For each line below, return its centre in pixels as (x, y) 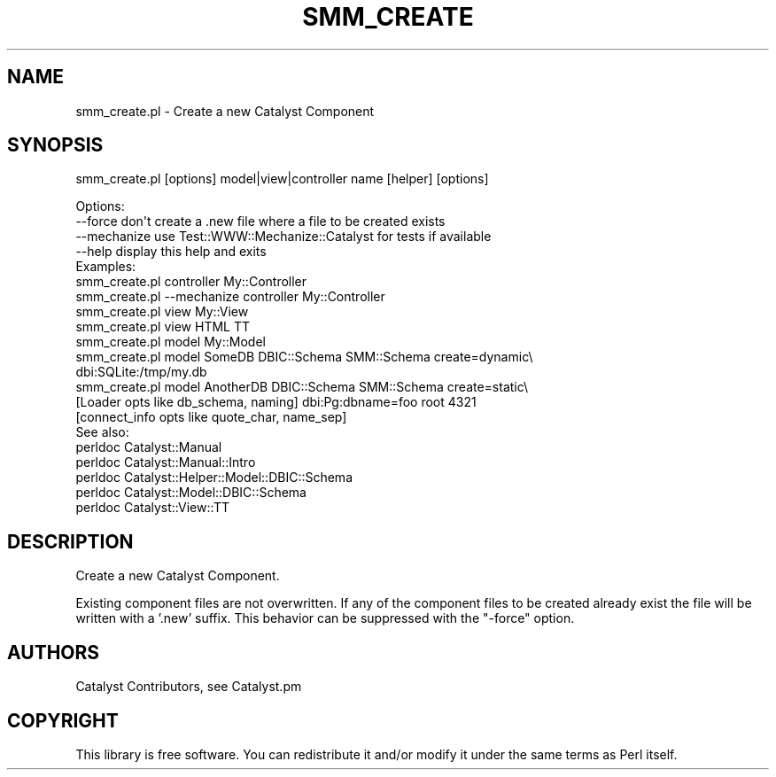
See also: (102, 432)
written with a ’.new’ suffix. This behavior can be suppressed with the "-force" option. (325, 618)
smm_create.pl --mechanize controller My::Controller (230, 297)
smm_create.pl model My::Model (171, 342)
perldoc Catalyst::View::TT (153, 508)
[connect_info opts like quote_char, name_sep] (211, 417)
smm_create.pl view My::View (162, 312)
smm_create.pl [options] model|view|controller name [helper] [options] (282, 179)
